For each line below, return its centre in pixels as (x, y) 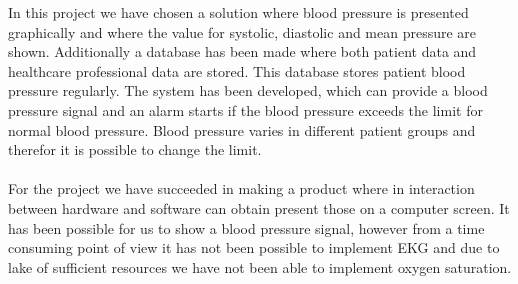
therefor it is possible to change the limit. (135, 149)
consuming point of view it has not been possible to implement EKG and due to (254, 247)
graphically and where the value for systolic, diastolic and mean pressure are (242, 31)
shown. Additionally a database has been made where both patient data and (242, 51)
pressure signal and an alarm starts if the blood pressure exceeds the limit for (245, 109)
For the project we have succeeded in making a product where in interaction (241, 188)
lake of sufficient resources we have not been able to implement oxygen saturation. (260, 266)
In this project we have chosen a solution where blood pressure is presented (238, 12)
